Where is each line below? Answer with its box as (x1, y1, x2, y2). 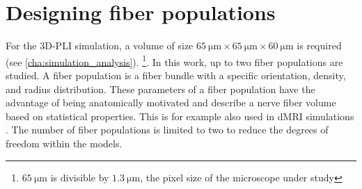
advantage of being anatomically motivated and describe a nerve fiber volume (6, 95, 336, 110)
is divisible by (50, 170, 109, 184)
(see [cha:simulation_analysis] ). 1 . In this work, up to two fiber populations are (6, 52, 343, 69)
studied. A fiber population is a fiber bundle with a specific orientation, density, (6, 67, 346, 82)
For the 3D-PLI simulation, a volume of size (6, 38, 194, 53)
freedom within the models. (6, 135, 123, 150)
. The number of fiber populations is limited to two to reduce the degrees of (6, 122, 329, 137)
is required (297, 38, 342, 53)
